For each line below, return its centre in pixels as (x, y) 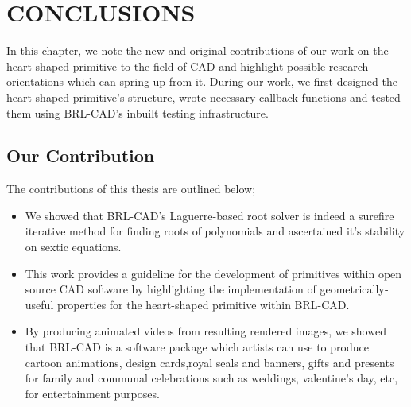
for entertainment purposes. (92, 393)
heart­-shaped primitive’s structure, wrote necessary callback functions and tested (204, 97)
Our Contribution (81, 155)
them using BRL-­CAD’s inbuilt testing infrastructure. (138, 112)
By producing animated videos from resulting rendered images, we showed (205, 331)
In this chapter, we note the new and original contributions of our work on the (198, 50)
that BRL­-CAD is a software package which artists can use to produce (197, 347)
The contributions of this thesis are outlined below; (131, 189)
